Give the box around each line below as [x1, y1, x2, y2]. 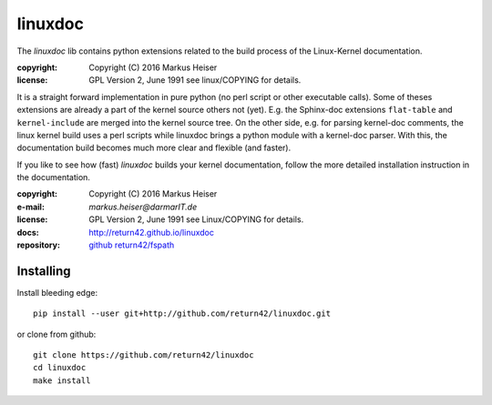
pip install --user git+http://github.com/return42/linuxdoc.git [33, 309, 332, 319]
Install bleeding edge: [16, 287, 98, 298]
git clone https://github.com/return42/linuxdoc [33, 350, 254, 360]
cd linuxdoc [33, 362, 87, 373]
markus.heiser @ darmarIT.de [88, 201, 198, 212]
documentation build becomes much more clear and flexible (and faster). [16, 142, 292, 154]
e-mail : [16, 201, 46, 212]
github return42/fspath [88, 239, 175, 250]
